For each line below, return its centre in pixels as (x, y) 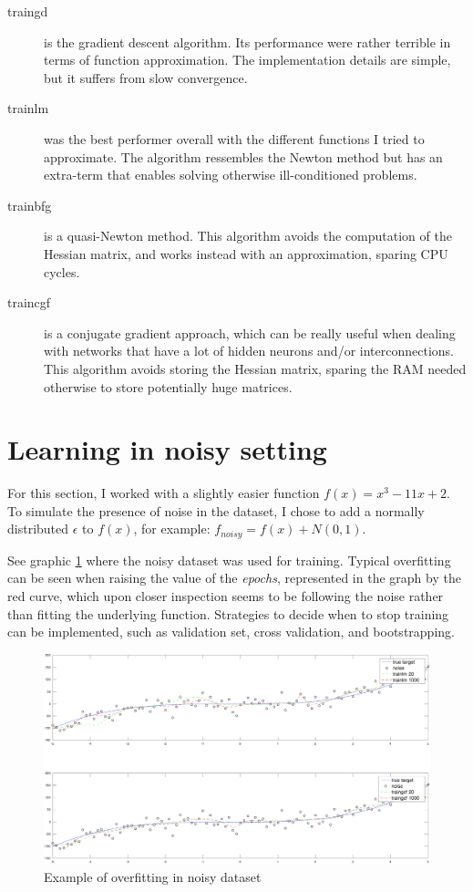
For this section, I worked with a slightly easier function (164, 493)
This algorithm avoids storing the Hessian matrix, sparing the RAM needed (255, 368)
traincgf (29, 302)
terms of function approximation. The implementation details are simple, (247, 60)
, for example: (172, 529)
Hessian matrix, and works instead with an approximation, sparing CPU (246, 253)
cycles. (62, 271)
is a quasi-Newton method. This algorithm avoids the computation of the (248, 236)
